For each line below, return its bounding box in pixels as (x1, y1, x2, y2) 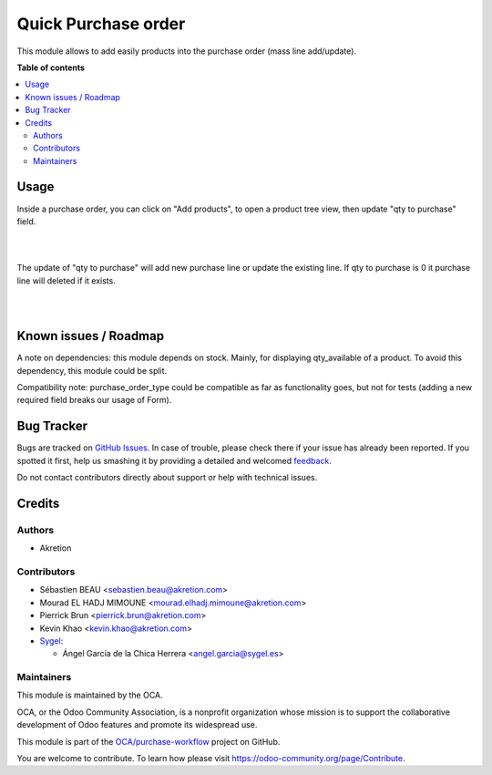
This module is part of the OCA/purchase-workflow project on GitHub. (16, 736, 281, 747)
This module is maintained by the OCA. (16, 689, 163, 701)
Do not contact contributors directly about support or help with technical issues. (16, 472, 318, 483)
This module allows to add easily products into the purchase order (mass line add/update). (16, 46, 357, 57)
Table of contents (16, 62, 86, 73)
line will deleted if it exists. (16, 274, 116, 286)
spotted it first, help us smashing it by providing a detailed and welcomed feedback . (16, 455, 333, 466)
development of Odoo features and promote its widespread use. (16, 719, 258, 730)
